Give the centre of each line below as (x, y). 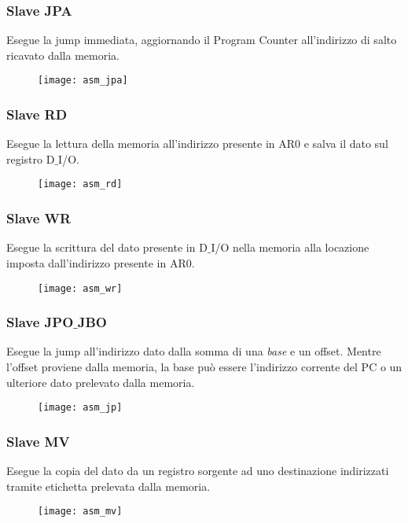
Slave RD (37, 114)
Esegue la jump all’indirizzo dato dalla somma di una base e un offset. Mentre (194, 351)
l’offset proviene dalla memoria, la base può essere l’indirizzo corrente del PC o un (204, 366)
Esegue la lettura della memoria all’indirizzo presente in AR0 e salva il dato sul (197, 144)
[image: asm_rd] (80, 184)
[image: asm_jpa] (83, 81)
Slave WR (39, 218)
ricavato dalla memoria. (63, 55)
